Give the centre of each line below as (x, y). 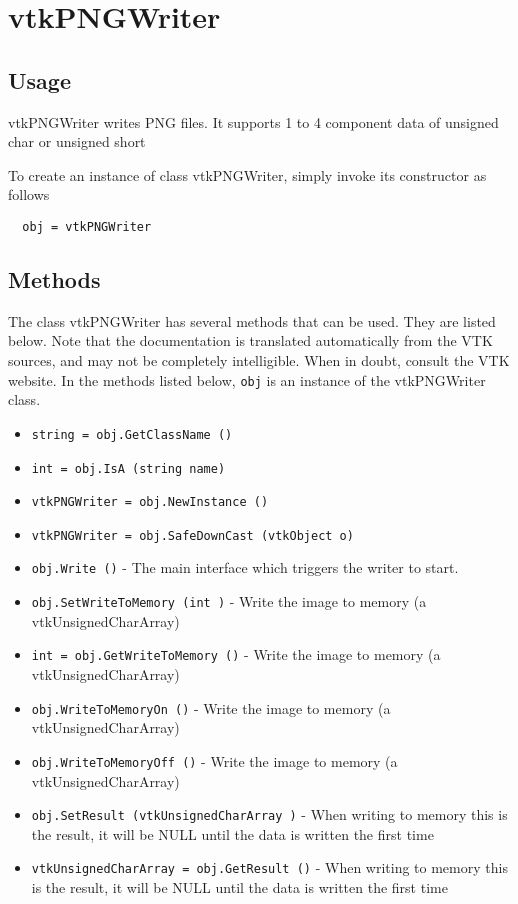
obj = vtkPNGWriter (87, 226)
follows (29, 194)
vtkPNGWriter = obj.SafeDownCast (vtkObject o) (192, 535)
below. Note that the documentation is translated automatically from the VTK (250, 340)
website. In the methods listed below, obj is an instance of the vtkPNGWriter (247, 379)
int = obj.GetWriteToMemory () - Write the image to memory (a (236, 654)
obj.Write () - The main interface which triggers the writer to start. (245, 567)
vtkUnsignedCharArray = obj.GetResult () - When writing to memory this (269, 867)
